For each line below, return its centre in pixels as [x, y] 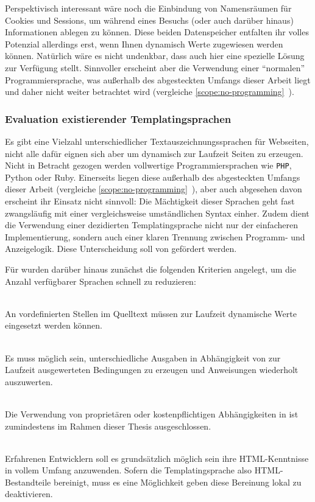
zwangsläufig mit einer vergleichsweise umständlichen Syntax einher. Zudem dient [157, 213]
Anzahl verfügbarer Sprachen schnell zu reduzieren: [101, 281]
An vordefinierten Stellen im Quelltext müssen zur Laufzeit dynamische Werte [151, 313]
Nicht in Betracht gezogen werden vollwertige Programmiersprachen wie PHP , [148, 165]
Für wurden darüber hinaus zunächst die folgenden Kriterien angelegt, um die [150, 269]
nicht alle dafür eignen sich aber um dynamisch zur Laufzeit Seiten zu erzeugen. [154, 153]
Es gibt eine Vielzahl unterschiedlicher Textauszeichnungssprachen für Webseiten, [157, 141]
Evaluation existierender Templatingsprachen [118, 118]
